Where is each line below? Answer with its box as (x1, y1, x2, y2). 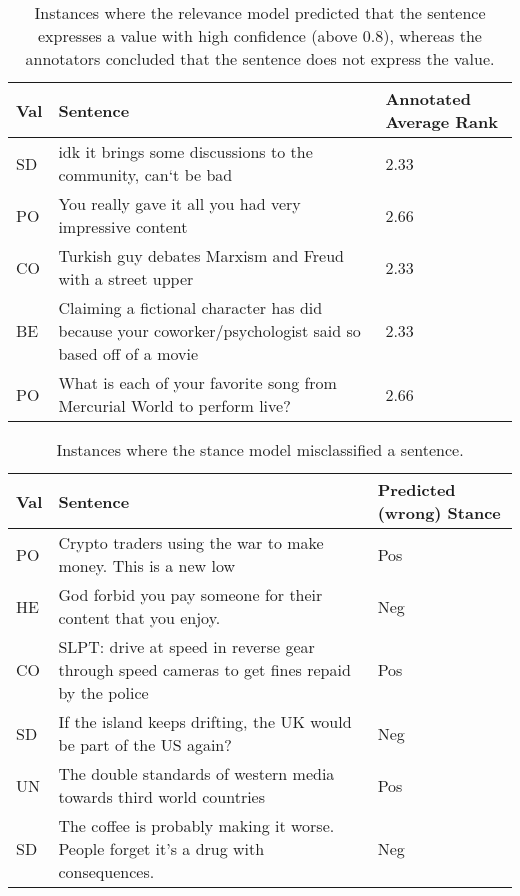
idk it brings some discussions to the (58, 140, 313, 163)
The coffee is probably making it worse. (58, 814, 335, 837)
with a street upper (58, 267, 194, 290)
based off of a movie (58, 342, 199, 365)
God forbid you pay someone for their (58, 583, 323, 606)
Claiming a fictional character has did (58, 296, 323, 319)
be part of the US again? (58, 733, 232, 756)
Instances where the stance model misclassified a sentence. (56, 438, 464, 461)
